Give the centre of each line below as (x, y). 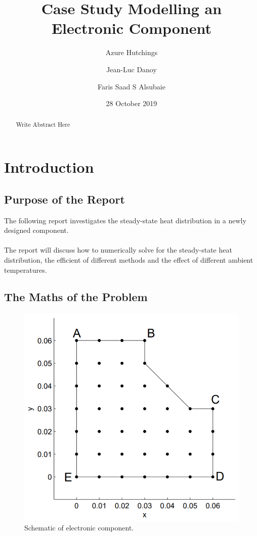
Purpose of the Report (65, 199)
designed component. (36, 230)
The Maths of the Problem (76, 297)
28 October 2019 (132, 103)
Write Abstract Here (43, 125)
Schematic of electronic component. (79, 528)
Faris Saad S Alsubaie (132, 86)
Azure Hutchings (132, 52)
